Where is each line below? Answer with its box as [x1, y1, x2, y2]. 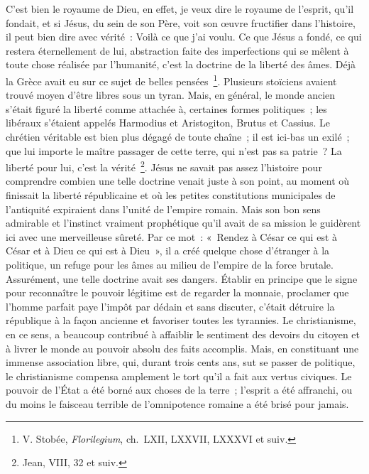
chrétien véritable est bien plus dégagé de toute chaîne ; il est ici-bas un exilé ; [6, 129, 350, 144]
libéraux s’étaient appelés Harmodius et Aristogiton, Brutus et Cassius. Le [6, 115, 330, 130]
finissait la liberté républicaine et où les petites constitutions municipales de [6, 188, 336, 203]
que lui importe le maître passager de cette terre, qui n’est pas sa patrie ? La [6, 143, 342, 158]
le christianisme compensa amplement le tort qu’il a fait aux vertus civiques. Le [6, 368, 352, 383]
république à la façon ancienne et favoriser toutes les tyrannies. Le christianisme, [6, 313, 356, 328]
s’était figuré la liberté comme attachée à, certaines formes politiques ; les [6, 101, 327, 116]
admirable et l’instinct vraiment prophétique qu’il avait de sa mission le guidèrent [6, 215, 361, 230]
